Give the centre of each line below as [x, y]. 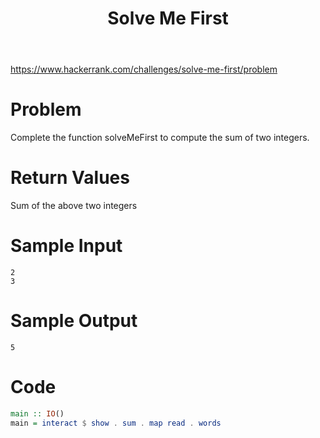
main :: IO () [37, 413]
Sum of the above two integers [74, 206]
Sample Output [74, 321]
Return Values [70, 178]
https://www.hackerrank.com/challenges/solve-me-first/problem [144, 69]
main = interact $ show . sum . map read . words [116, 423]
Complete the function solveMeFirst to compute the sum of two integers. [160, 138]
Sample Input [66, 246]
